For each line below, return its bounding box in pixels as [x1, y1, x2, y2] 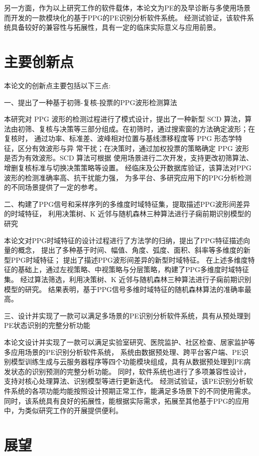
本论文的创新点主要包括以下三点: [4, 80, 111, 90]
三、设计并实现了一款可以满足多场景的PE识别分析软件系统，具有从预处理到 [4, 310, 251, 320]
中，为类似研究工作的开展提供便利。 [4, 405, 123, 416]
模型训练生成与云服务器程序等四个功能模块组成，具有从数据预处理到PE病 [10, 356, 251, 367]
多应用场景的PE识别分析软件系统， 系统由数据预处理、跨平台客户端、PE [4, 346, 242, 357]
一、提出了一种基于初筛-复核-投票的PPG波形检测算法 [4, 97, 177, 107]
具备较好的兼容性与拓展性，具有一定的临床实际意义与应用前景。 [10, 22, 220, 32]
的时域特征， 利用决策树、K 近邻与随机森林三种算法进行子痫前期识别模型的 [4, 208, 252, 219]
